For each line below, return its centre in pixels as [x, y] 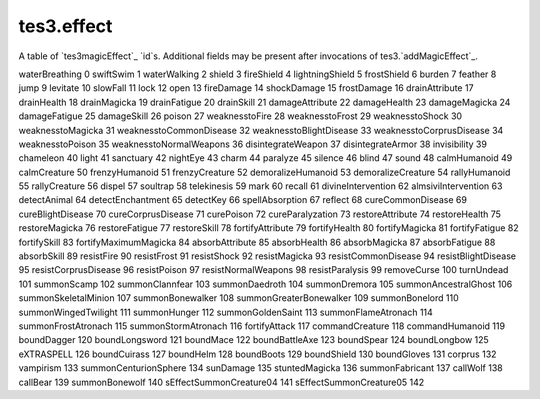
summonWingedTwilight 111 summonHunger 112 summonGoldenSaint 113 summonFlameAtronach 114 [226, 312]
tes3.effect [65, 26]
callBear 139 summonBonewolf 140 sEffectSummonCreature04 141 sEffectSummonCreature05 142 [221, 382]
